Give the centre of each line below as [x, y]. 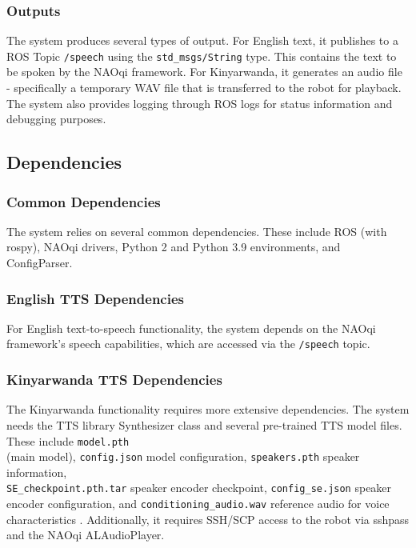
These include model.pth [68, 440]
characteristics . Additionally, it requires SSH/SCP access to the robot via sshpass [208, 519]
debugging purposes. [56, 119]
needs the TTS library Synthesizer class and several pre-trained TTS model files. [204, 424]
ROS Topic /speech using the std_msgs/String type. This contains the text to [202, 56]
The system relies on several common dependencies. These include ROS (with [197, 231]
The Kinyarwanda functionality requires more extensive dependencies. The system [208, 409]
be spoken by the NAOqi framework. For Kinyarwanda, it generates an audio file [204, 72]
